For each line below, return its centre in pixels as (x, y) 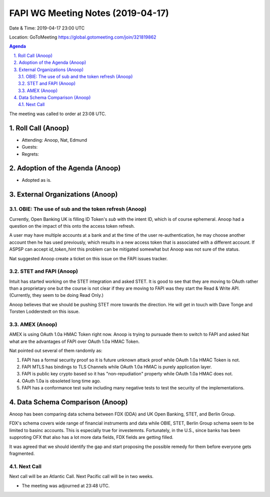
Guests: (30, 147)
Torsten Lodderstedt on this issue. (44, 312)
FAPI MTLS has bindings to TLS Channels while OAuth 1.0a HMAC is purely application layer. (117, 367)
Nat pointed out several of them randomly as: (56, 351)
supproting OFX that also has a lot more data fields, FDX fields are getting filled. (91, 437)
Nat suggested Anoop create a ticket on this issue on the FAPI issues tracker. (88, 258)
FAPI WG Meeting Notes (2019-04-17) (89, 13)
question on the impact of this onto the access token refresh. (72, 226)
